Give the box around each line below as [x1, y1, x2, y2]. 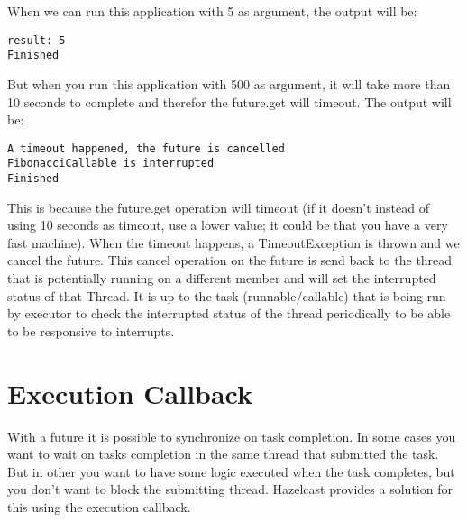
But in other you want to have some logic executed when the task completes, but [7, 462, 455, 481]
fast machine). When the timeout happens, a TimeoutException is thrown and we [7, 233, 460, 252]
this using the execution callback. [7, 497, 191, 516]
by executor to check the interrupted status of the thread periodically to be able [7, 304, 451, 323]
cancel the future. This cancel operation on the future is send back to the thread [7, 251, 453, 270]
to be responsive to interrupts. [7, 321, 175, 340]
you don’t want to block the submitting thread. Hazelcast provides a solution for [7, 480, 453, 499]
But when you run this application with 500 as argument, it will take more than [7, 74, 451, 93]
